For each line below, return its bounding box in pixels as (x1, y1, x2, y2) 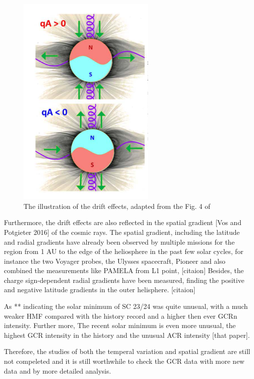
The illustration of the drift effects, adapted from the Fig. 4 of (24, 201, 210, 211)
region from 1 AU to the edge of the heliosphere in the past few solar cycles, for (4, 246, 244, 256)
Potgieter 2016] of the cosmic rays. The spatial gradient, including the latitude (4, 227, 240, 237)
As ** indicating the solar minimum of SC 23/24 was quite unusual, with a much (4, 301, 248, 311)
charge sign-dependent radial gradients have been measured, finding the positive (4, 275, 245, 285)
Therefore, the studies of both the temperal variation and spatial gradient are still (4, 346, 251, 356)
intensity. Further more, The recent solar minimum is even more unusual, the (4, 320, 236, 330)
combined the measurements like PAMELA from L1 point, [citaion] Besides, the (4, 265, 244, 276)
